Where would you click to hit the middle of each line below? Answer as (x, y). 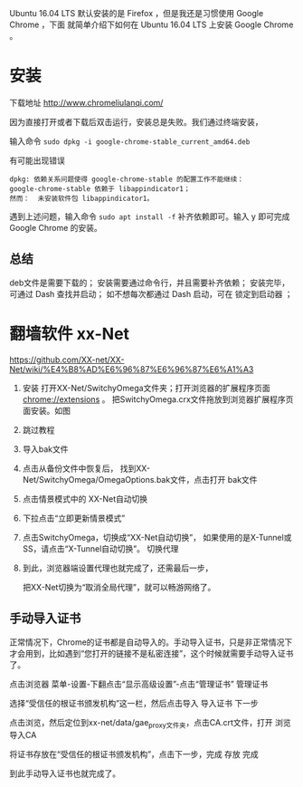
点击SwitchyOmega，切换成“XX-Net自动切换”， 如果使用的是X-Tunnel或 (157, 537)
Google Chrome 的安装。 (56, 227)
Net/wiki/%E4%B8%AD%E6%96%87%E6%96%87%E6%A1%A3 (132, 369)
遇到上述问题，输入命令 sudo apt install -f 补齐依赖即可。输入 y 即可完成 (150, 216)
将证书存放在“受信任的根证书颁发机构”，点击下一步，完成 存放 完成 (134, 754)
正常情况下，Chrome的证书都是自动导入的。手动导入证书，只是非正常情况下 (151, 642)
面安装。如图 (46, 410)
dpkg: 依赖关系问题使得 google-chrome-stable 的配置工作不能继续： (127, 179)
